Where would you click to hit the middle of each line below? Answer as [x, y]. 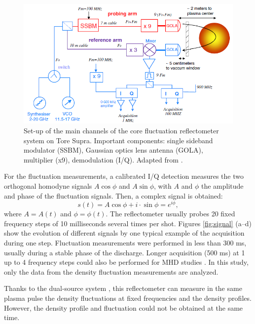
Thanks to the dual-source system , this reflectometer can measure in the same [123, 288]
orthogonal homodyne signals [48, 185]
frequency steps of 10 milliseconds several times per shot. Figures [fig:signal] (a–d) [128, 223]
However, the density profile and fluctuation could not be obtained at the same [124, 307]
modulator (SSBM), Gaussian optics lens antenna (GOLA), [113, 150]
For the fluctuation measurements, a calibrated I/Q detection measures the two [124, 176]
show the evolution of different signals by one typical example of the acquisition [124, 233]
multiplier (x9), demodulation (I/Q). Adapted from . [103, 159]
